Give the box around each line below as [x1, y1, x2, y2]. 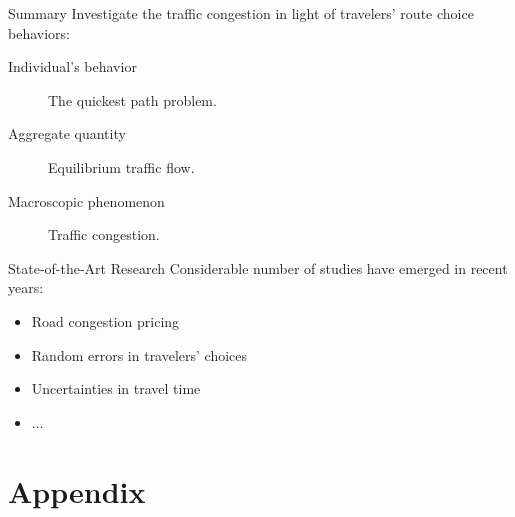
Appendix [8, 470, 146, 511]
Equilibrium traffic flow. [48, 156, 195, 177]
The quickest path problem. [48, 89, 217, 110]
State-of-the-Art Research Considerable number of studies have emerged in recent [8, 257, 508, 278]
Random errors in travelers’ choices [31, 344, 248, 365]
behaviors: [8, 22, 70, 43]
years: [8, 277, 44, 298]
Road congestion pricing [31, 310, 180, 331]
